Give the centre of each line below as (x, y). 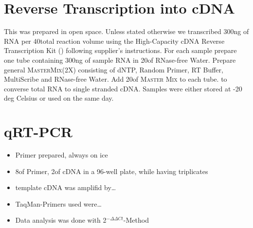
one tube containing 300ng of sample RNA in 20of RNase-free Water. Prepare (120, 60)
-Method (136, 220)
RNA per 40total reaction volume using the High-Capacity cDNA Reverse (114, 41)
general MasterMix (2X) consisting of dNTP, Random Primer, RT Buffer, (114, 69)
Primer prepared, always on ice (62, 155)
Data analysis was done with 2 (61, 220)
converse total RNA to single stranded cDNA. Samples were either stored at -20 (123, 88)
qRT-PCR (38, 132)
